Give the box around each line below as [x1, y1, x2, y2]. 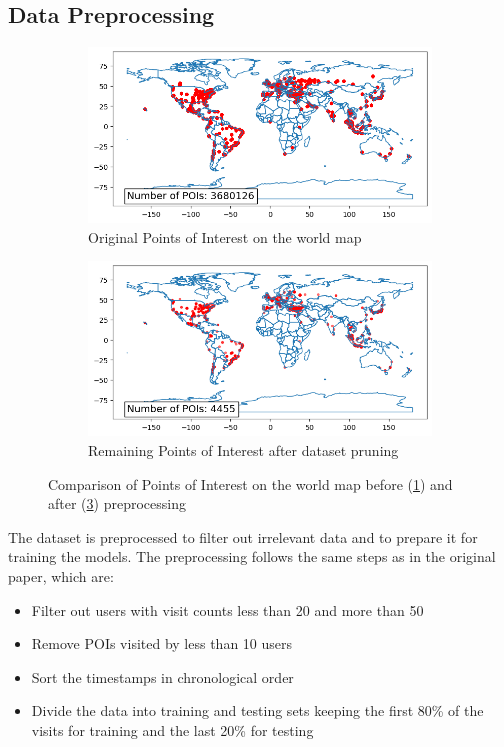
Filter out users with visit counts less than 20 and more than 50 [31, 599, 424, 620]
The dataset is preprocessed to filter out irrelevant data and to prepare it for [8, 526, 478, 547]
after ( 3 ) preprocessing [48, 493, 186, 514]
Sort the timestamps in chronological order [31, 666, 294, 687]
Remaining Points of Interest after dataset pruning [88, 440, 399, 461]
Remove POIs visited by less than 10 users [31, 633, 293, 654]
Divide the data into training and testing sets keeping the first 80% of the [31, 700, 484, 721]
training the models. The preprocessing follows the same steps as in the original [8, 546, 496, 567]
